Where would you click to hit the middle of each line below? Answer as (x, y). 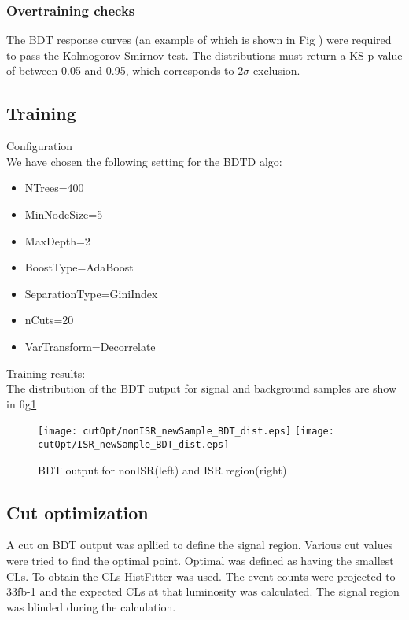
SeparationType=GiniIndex (91, 293)
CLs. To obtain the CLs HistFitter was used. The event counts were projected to (201, 576)
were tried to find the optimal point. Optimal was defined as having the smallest (200, 561)
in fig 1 (22, 403)
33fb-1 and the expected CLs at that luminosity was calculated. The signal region (203, 591)
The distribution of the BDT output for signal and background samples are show (202, 388)
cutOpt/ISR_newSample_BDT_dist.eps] (134, 444)
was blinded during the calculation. (91, 606)
